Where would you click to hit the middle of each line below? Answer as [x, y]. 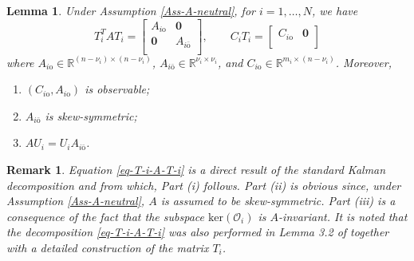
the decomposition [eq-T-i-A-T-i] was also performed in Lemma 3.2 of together [198, 232]
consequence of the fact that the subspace [105, 216]
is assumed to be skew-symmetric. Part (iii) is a [278, 201]
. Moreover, [363, 62]
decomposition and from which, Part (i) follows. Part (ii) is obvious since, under [204, 185]
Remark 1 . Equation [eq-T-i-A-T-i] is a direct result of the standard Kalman [196, 169]
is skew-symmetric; [91, 115]
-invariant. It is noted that [343, 216]
